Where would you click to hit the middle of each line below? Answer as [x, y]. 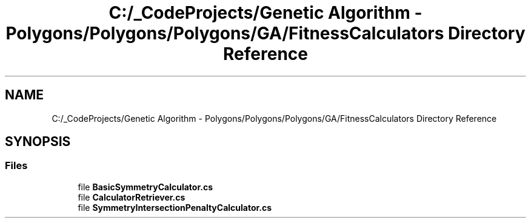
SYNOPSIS [38, 142]
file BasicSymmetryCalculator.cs [145, 187]
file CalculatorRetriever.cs [132, 197]
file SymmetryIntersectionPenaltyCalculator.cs [175, 207]
